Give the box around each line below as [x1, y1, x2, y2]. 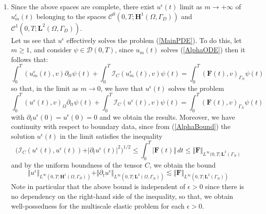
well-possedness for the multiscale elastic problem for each [11, 200, 184, 211]
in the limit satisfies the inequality [60, 130, 163, 141]
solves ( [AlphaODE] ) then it [161, 44, 246, 55]
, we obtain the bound [149, 159, 216, 170]
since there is [205, 181, 244, 192]
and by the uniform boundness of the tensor [11, 159, 143, 170]
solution [11, 130, 35, 141]
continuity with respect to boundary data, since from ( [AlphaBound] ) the [11, 121, 231, 131]
